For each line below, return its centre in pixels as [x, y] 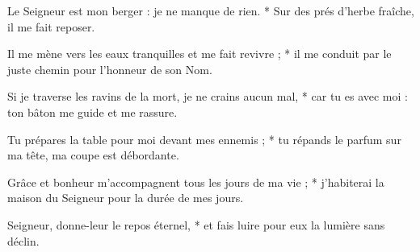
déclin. [23, 240]
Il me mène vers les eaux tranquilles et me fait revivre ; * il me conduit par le [199, 54]
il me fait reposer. [51, 26]
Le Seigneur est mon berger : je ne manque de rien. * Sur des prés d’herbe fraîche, [211, 10]
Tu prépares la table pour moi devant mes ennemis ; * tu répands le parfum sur [204, 139]
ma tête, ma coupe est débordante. [93, 155]
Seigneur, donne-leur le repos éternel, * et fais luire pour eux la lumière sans [196, 224]
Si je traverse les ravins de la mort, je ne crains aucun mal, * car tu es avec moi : [208, 96]
